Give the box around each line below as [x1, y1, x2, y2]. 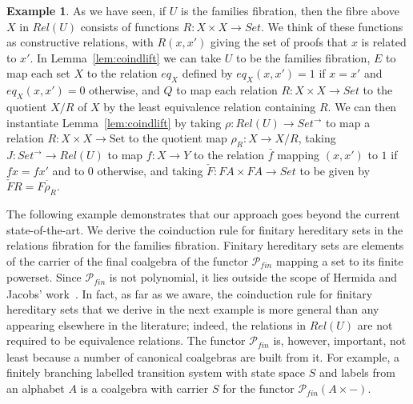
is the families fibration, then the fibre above [180, 2, 399, 18]
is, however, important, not [273, 332, 407, 349]
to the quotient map [128, 130, 227, 146]
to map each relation [176, 82, 278, 98]
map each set [6, 65, 70, 82]
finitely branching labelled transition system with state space [6, 364, 306, 381]
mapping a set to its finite [275, 252, 403, 269]
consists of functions [80, 18, 179, 34]
